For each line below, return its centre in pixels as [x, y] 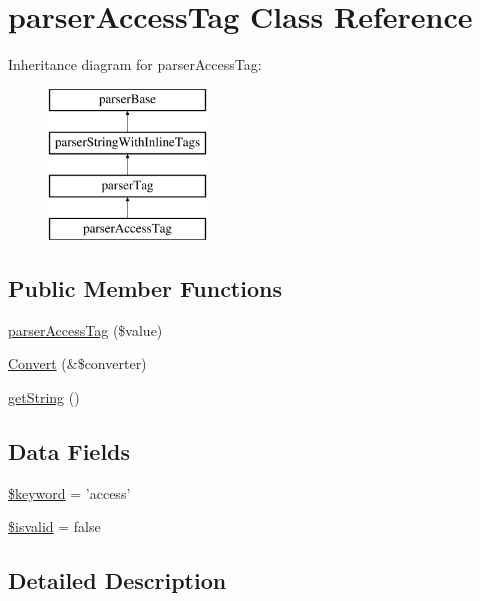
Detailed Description [117, 580]
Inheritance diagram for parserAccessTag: [135, 64]
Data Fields [69, 450]
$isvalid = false [54, 526]
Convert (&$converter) [77, 363]
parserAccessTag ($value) [85, 329]
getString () [44, 396]
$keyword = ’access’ [69, 492]
